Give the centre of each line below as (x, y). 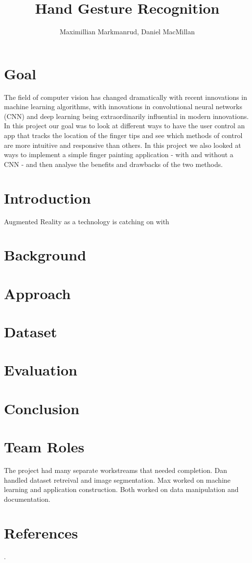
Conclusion (42, 408)
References (41, 532)
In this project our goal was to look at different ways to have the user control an (125, 126)
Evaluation (41, 370)
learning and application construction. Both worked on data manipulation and (121, 489)
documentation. (27, 499)
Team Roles (44, 447)
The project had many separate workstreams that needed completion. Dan (115, 470)
